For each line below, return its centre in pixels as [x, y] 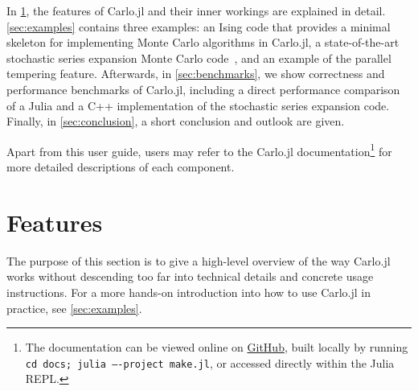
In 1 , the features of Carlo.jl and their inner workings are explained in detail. [196, 10]
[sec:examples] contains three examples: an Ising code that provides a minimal [199, 26]
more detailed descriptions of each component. [121, 167]
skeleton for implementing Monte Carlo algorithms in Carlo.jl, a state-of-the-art [203, 42]
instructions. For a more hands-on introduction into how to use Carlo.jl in [189, 292]
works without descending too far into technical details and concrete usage [190, 276]
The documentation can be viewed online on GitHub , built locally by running [217, 347]
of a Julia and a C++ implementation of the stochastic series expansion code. [198, 105]
